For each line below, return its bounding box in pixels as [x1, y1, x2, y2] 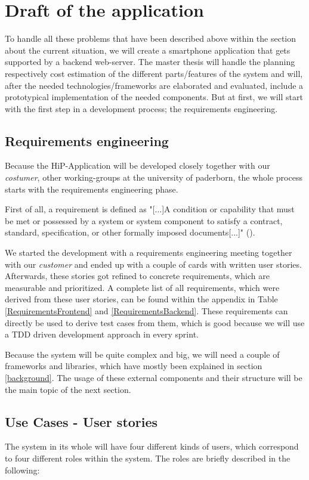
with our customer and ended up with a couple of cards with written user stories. [5, 258, 302, 270]
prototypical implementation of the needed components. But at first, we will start [5, 91, 303, 103]
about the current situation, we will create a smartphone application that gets [5, 44, 291, 56]
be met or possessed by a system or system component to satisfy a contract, [5, 214, 283, 227]
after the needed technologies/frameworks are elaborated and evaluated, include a [5, 79, 304, 91]
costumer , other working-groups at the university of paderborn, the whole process [5, 171, 302, 184]
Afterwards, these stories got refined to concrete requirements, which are [5, 270, 270, 282]
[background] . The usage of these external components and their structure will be [5, 371, 302, 383]
